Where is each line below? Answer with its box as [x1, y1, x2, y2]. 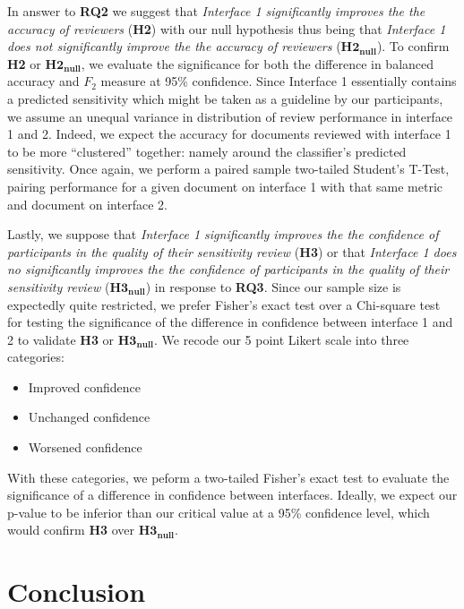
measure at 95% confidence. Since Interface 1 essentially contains [100, 72, 457, 90]
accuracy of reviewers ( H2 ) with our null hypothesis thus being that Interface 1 [7, 19, 446, 38]
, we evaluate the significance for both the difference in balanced [81, 54, 434, 73]
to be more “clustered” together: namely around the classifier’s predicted [7, 142, 407, 160]
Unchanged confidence [28, 407, 150, 426]
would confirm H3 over [7, 520, 135, 539]
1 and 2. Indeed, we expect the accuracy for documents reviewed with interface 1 [7, 124, 451, 143]
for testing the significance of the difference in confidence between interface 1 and [7, 313, 453, 331]
